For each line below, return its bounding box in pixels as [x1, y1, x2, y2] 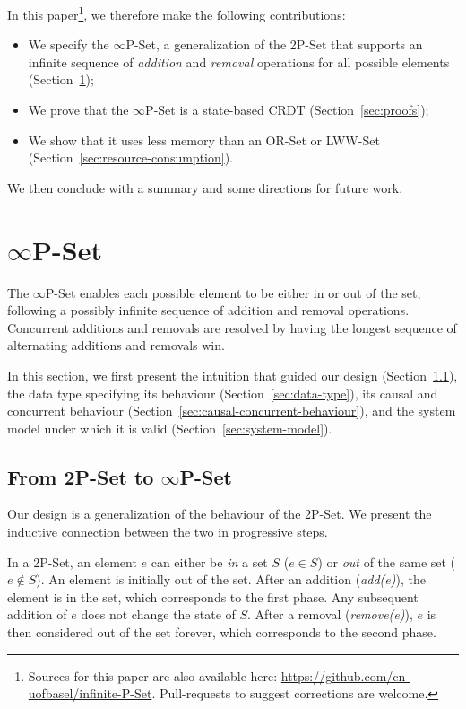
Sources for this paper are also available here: [28, 666, 278, 685]
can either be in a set [151, 552, 268, 571]
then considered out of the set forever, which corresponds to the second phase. [7, 623, 436, 642]
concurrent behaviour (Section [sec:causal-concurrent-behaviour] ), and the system [7, 401, 456, 420]
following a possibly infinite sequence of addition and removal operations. [7, 301, 410, 319]
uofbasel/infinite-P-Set [28, 684, 152, 703]
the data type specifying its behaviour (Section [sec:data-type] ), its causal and [7, 383, 438, 402]
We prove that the [28, 101, 129, 119]
